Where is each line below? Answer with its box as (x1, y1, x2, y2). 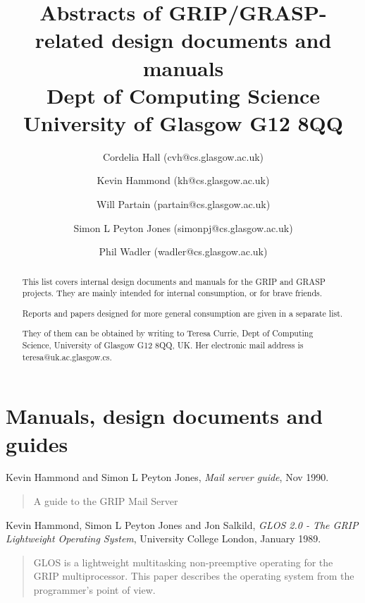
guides (6, 429, 68, 458)
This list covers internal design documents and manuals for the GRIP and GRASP (22, 275, 326, 287)
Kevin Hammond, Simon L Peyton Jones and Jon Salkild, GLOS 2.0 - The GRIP (6, 517, 359, 532)
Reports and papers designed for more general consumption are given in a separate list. (22, 307, 343, 319)
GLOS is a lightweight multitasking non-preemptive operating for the (33, 554, 333, 569)
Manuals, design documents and (6, 401, 323, 430)
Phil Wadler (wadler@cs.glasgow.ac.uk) (99, 244, 268, 259)
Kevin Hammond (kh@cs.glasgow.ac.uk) (97, 173, 270, 188)
